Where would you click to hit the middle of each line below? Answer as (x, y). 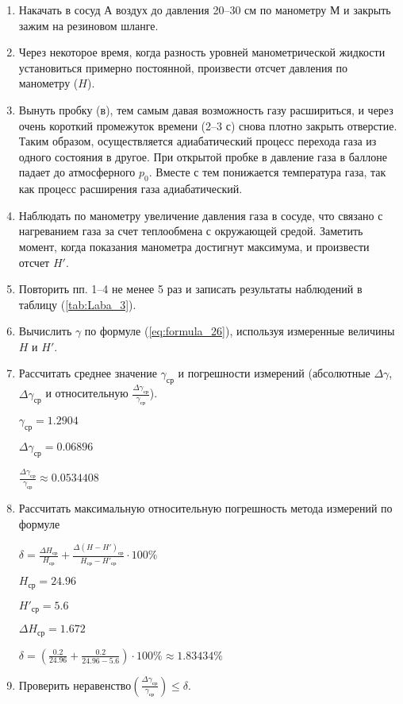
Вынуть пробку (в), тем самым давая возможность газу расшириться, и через (206, 109)
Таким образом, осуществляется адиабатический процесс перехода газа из (198, 141)
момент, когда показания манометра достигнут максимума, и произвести (194, 246)
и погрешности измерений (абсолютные (274, 373)
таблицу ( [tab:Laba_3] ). (77, 304)
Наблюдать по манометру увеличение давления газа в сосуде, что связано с (201, 215)
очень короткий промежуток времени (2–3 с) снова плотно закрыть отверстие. (208, 125)
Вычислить (45, 331)
